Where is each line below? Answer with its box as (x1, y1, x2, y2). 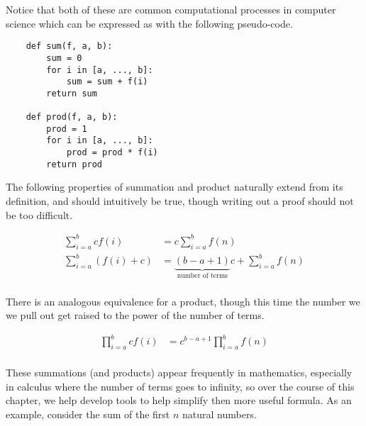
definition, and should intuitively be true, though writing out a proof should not (6, 194, 354, 208)
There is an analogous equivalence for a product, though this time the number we (6, 293, 360, 308)
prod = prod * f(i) (66, 147, 158, 158)
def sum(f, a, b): (26, 41, 113, 52)
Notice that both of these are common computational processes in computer (6, 2, 336, 16)
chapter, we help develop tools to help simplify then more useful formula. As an (6, 393, 352, 408)
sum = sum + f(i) (66, 77, 148, 87)
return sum (46, 88, 97, 99)
